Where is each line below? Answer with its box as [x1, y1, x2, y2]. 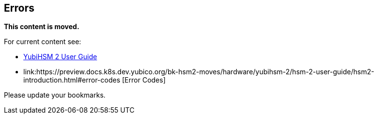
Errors [4, 2, 34, 14]
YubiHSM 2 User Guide [23, 52, 97, 61]
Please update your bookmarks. [4, 91, 106, 100]
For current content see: [4, 37, 81, 46]
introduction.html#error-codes [23, 76, 120, 84]
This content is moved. [4, 22, 80, 31]
